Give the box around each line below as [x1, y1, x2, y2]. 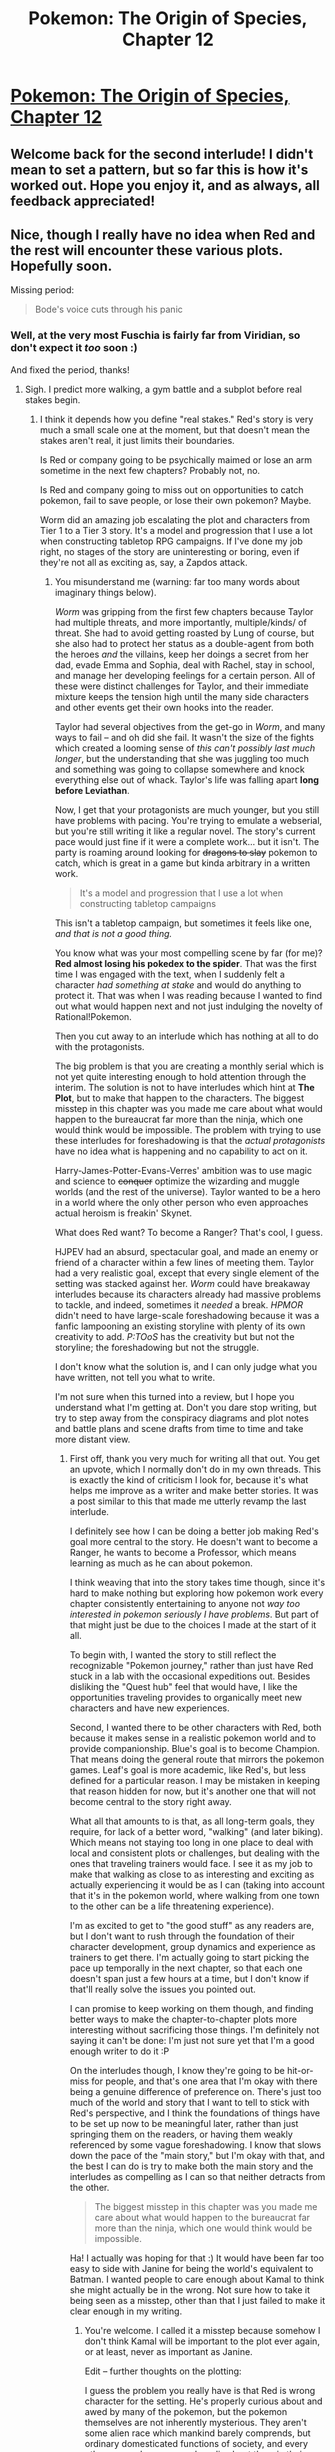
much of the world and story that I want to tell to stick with [69, 2096, 310, 2108]
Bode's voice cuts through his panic [34, 303, 183, 316]
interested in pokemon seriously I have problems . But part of [69, 1608, 320, 1620]
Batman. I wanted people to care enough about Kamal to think [69, 2273, 325, 2285]
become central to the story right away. [69, 1795, 232, 1807]
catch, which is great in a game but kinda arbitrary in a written [54, 857, 311, 869]
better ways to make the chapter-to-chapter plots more [69, 2013, 298, 2025]
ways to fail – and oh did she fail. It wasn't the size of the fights [54, 731, 315, 743]
